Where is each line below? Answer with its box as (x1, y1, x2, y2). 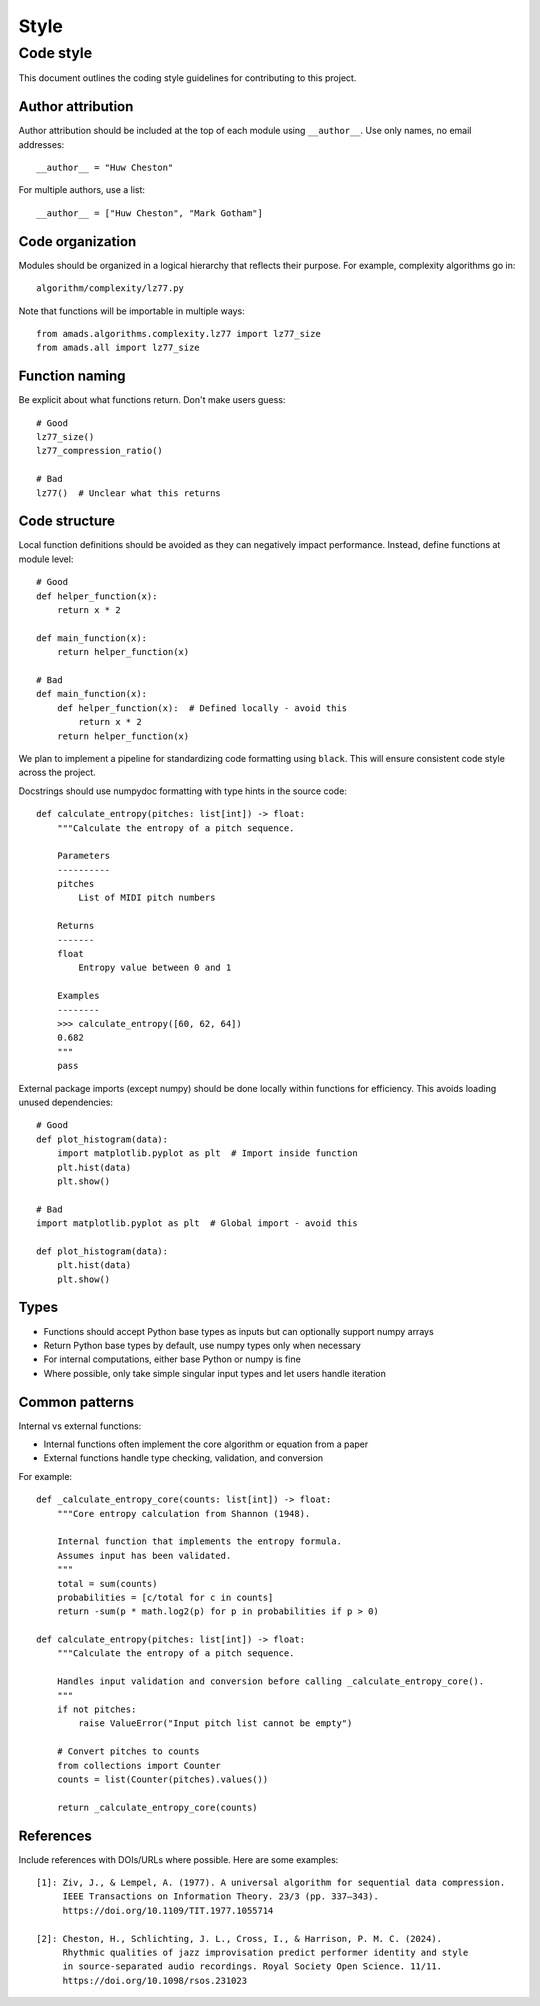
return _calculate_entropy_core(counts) (56, 1801, 259, 1813)
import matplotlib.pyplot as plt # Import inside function (56, 1148, 359, 1159)
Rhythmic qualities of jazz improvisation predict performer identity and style (62, 1947, 469, 1959)
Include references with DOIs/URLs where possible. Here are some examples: (18, 1853, 339, 1865)
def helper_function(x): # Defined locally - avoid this (56, 702, 348, 714)
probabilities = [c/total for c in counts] (56, 1591, 274, 1603)
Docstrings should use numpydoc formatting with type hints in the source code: (18, 785, 347, 797)
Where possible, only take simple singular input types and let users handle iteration (43, 1367, 387, 1379)
